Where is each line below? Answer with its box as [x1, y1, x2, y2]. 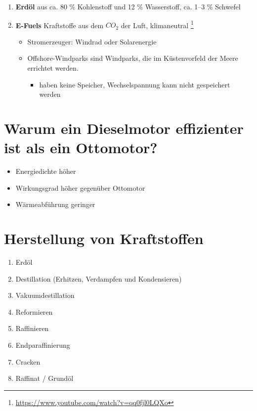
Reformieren [15, 306, 53, 317]
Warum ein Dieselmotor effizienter [4, 118, 244, 138]
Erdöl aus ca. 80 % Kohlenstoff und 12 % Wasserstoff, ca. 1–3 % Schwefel [15, 1, 241, 11]
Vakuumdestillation [15, 290, 75, 300]
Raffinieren [15, 323, 49, 333]
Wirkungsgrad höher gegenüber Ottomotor [15, 182, 145, 193]
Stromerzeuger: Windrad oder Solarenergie [27, 36, 157, 46]
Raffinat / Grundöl [15, 373, 74, 383]
